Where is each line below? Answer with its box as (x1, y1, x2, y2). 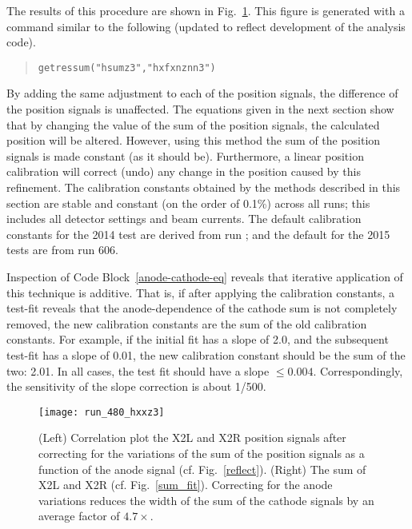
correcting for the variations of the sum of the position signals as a (38, 444, 365, 461)
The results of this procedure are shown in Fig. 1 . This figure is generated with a (6, 2, 405, 18)
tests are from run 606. (6, 241, 118, 258)
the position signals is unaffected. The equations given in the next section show (6, 101, 394, 117)
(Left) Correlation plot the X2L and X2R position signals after (38, 429, 346, 446)
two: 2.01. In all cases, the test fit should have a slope (6, 362, 270, 379)
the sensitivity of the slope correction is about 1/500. (6, 378, 266, 395)
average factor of (38, 507, 120, 524)
